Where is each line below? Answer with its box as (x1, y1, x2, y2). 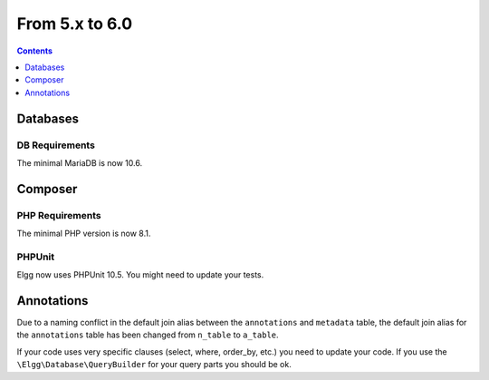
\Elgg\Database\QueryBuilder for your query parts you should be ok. (16, 359, 292, 370)
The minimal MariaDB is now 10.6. (16, 157, 143, 168)
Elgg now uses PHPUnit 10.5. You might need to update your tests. (16, 269, 264, 280)
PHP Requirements (16, 209, 101, 221)
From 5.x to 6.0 (16, 14, 133, 34)
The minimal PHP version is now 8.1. (16, 228, 151, 239)
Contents (16, 45, 53, 56)
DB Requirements (16, 139, 95, 151)
